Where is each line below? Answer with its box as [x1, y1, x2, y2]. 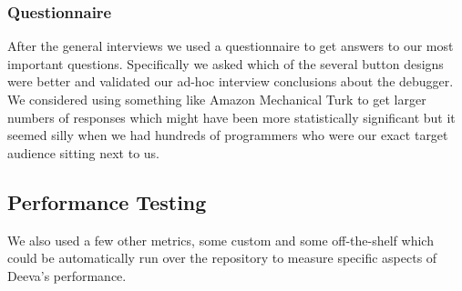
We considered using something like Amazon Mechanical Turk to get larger [7, 90, 426, 108]
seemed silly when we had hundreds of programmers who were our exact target [7, 125, 448, 145]
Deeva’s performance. [7, 266, 127, 285]
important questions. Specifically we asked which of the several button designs [7, 54, 444, 73]
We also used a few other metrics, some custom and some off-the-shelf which [7, 230, 434, 249]
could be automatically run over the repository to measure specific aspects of [7, 248, 437, 267]
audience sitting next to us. [7, 143, 159, 162]
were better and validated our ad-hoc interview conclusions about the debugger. [7, 72, 454, 91]
